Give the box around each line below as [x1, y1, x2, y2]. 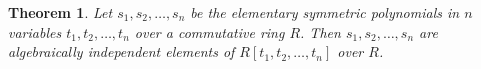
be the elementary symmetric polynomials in [190, 2, 460, 22]
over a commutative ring [134, 21, 285, 42]
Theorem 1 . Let [8, 2, 113, 22]
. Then [300, 21, 341, 42]
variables [8, 21, 62, 42]
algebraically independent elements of [8, 41, 235, 62]
